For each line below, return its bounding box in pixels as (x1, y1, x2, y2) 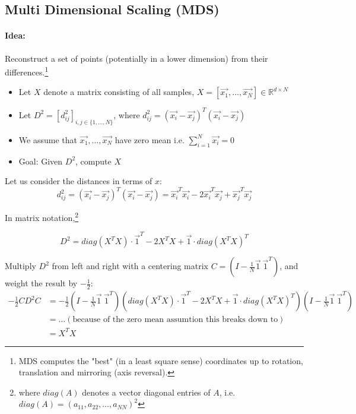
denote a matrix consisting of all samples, (43, 86, 195, 98)
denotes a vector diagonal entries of (82, 385, 211, 398)
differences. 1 (5, 64, 49, 78)
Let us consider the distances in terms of (5, 175, 152, 187)
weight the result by (5, 277, 78, 289)
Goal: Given (18, 154, 63, 167)
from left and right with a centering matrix (52, 260, 208, 272)
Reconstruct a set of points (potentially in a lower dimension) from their (5, 52, 268, 64)
